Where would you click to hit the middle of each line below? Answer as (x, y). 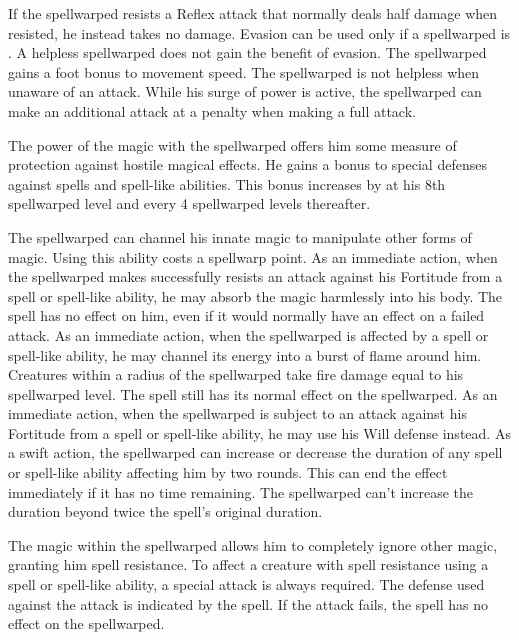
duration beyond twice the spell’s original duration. (165, 511)
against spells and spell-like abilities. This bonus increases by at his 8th (227, 183)
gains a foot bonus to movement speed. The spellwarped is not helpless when (244, 71)
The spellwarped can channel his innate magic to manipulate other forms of (240, 236)
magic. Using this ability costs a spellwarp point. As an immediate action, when (253, 256)
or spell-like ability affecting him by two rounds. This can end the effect (228, 472)
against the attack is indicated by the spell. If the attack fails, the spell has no (248, 603)
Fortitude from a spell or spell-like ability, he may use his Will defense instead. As (259, 432)
